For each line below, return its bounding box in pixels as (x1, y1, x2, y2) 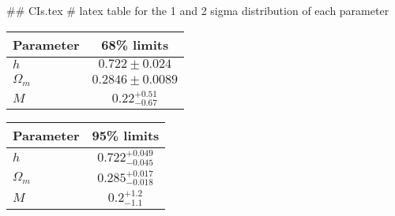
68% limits (101, 35, 169, 54)
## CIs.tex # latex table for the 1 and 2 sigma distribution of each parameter (6, 2, 389, 18)
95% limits (92, 126, 160, 145)
